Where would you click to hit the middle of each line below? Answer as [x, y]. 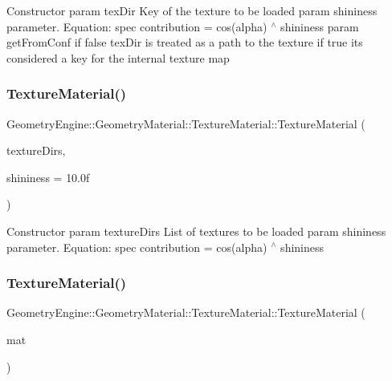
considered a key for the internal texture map [118, 57]
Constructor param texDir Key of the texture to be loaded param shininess [192, 10]
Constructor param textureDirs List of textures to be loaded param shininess [196, 231]
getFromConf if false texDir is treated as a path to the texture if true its [185, 42]
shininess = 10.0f [48, 177]
